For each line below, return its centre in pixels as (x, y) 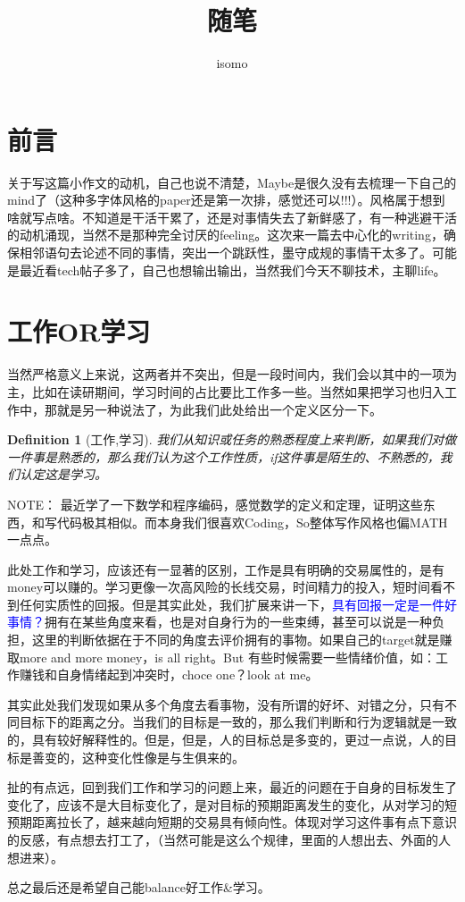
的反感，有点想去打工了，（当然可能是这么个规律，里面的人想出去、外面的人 (229, 839)
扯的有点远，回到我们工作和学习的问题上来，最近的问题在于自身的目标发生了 (232, 787)
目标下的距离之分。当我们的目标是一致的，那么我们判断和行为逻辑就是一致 (238, 722)
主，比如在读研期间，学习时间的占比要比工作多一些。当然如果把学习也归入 (226, 391)
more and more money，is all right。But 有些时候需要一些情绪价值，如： (227, 657)
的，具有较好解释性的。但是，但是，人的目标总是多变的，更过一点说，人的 (226, 740)
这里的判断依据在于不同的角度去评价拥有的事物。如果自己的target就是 (236, 640)
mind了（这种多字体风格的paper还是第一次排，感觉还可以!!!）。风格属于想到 (226, 200)
